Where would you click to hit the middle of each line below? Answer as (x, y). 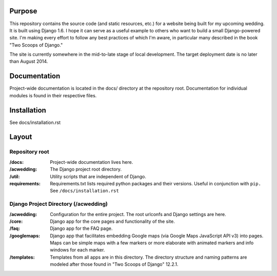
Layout (21, 137)
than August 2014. (29, 61)
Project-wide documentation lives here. (92, 162)
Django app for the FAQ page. (81, 228)
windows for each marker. (77, 250)
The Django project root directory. (86, 169)
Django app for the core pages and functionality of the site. (113, 221)
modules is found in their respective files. (53, 95)
